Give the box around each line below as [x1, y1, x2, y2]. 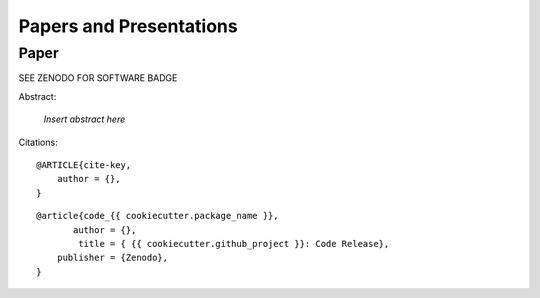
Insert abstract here [43, 113, 126, 125]
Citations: [18, 136, 59, 148]
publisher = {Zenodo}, [56, 252, 169, 264]
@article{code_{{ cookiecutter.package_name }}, [36, 210, 279, 222]
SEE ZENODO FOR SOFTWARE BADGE [18, 72, 178, 84]
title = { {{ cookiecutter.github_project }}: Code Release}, [78, 238, 390, 249]
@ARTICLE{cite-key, [36, 159, 132, 170]
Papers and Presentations [18, 15, 239, 37]
